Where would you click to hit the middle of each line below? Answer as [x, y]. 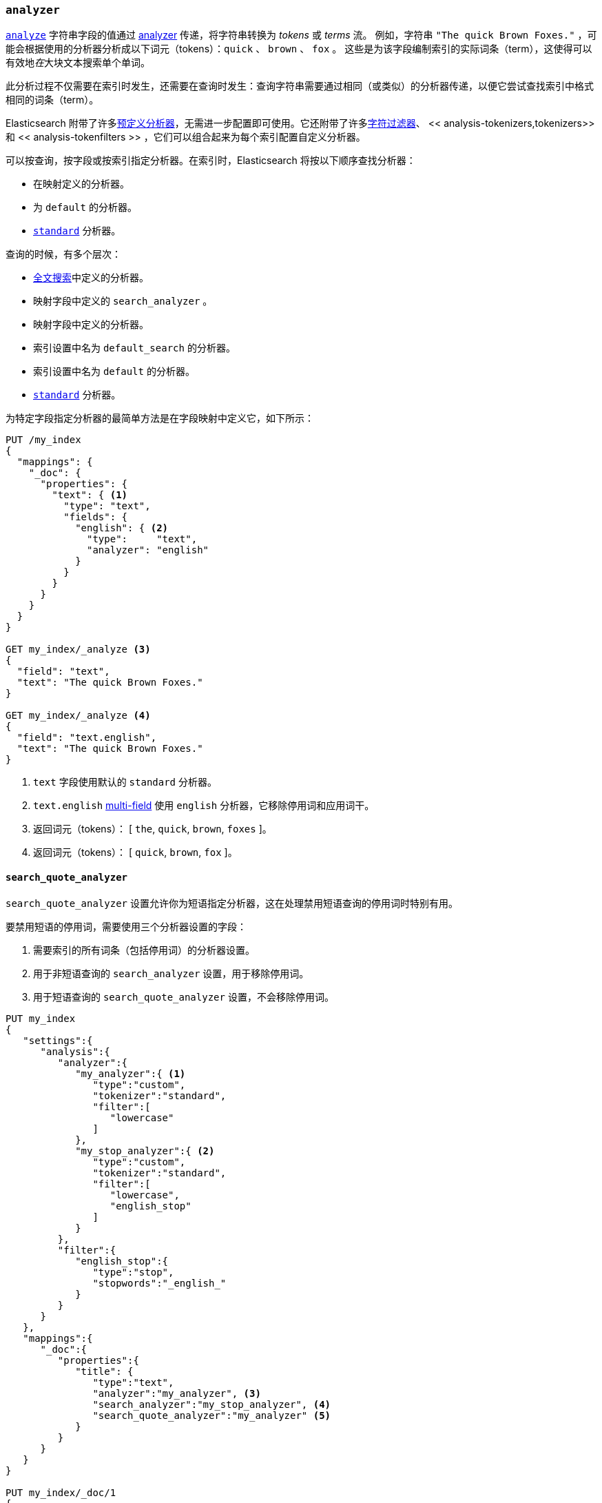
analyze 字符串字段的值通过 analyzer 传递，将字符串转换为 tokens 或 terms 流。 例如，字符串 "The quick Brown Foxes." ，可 [301, 35]
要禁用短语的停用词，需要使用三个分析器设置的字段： [126, 926]
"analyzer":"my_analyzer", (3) [177, 1393]
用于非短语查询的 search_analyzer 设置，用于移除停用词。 [171, 973]
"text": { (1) [90, 495]
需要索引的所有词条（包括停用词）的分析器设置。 [144, 950]
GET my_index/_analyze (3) [78, 650]
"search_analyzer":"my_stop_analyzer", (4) [212, 1404]
